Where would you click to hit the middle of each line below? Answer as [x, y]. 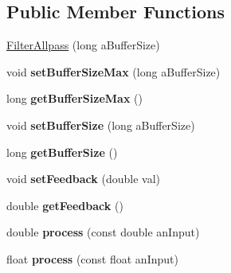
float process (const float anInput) [92, 258]
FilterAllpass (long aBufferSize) [83, 45]
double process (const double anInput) [103, 232]
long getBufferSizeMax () [74, 98]
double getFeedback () [65, 205]
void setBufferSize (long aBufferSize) [101, 125]
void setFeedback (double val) [83, 179]
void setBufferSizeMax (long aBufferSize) [114, 71]
